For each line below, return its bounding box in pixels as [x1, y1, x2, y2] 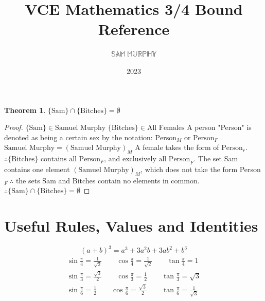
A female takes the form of [135, 142, 219, 153]
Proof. [4, 122, 23, 133]
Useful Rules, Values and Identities [4, 215, 258, 236]
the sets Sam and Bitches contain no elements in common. [15, 175, 200, 185]
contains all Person [40, 156, 101, 163]
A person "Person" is [187, 122, 252, 133]
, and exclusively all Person [104, 156, 190, 163]
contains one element [4, 163, 70, 174]
